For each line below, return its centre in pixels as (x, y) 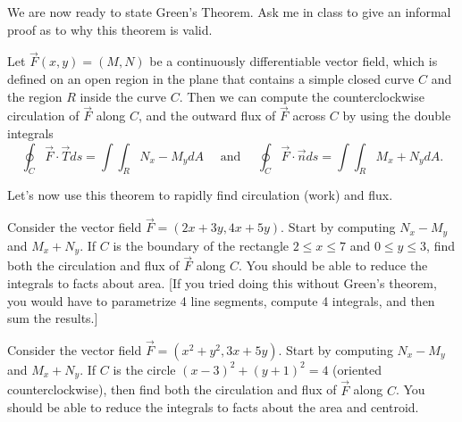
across (309, 116)
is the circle (144, 369)
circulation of (43, 116)
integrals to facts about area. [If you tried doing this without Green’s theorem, (222, 282)
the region (35, 96)
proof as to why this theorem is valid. (110, 29)
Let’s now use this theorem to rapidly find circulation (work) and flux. (200, 195)
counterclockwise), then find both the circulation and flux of (172, 389)
